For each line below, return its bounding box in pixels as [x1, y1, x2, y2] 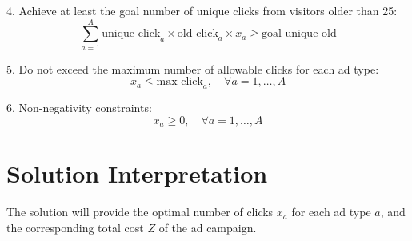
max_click [156, 76, 203, 88]
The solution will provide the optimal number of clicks [6, 203, 274, 220]
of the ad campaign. [158, 219, 257, 235]
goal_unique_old [261, 28, 337, 40]
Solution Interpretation [6, 157, 268, 190]
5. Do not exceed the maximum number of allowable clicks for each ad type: [6, 60, 379, 77]
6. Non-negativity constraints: [6, 99, 152, 116]
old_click [177, 28, 218, 40]
